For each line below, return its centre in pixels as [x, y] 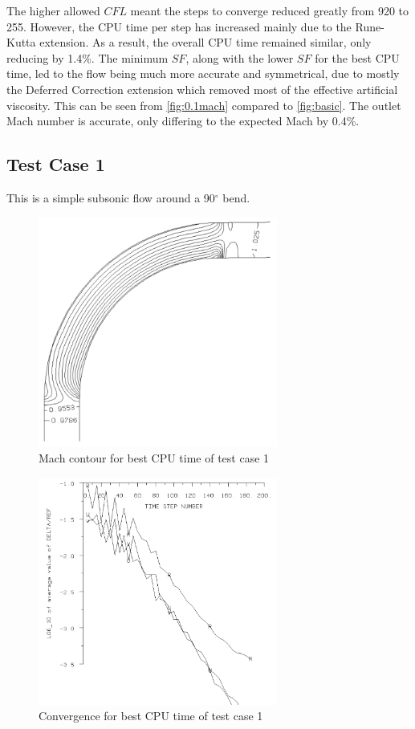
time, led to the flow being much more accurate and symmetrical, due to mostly [203, 73]
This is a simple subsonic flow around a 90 [111, 197]
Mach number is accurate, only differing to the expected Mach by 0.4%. [183, 121]
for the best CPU [357, 57]
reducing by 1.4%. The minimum [87, 57]
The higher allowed [53, 10]
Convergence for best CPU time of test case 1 [151, 716]
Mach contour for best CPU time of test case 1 [154, 458]
